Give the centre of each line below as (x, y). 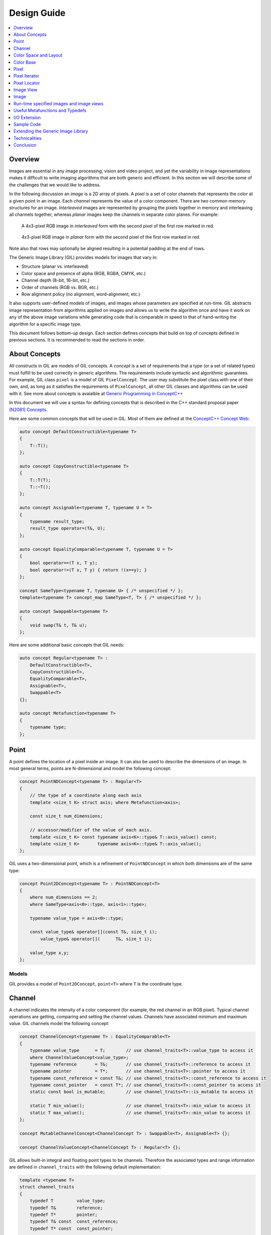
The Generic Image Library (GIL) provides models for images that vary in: (83, 257)
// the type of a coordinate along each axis (86, 796)
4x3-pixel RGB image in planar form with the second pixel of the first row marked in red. (111, 237)
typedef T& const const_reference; (74, 1222)
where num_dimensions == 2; (64, 897)
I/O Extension (27, 117)
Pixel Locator (27, 83)
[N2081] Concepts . (28, 410)
